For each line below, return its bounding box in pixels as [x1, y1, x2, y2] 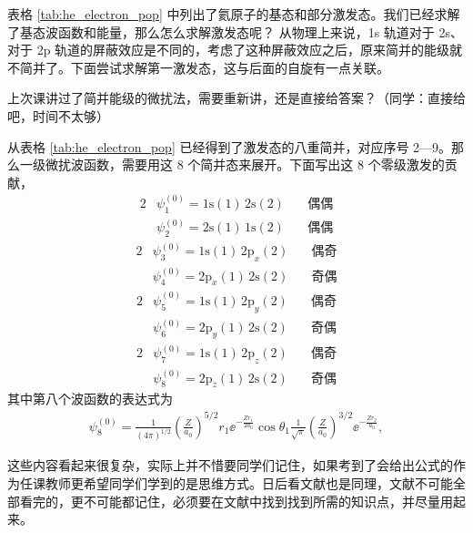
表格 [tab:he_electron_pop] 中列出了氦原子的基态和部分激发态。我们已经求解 [7, 5, 460, 23]
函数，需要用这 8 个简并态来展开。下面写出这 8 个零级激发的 [83, 155, 445, 174]
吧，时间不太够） [7, 106, 109, 125]
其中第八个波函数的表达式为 [7, 389, 173, 408]
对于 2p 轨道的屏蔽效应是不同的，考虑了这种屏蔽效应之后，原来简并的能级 [7, 40, 450, 59]
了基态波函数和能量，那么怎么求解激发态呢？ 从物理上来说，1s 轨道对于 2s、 [7, 22, 464, 41]
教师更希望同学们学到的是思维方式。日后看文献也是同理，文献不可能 [45, 474, 453, 493]
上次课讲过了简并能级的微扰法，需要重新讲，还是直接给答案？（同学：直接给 [7, 88, 466, 108]
